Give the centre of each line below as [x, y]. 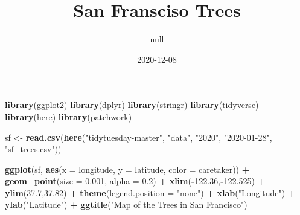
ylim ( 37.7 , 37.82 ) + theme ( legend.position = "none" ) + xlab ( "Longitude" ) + [150, 192]
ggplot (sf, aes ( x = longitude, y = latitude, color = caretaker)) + [127, 169]
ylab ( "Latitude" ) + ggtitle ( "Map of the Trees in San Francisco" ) [126, 204]
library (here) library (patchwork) [69, 116]
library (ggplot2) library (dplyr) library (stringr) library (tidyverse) [132, 105]
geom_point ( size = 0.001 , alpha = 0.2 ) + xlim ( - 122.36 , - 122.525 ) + [135, 181]
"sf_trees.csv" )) [33, 149]
